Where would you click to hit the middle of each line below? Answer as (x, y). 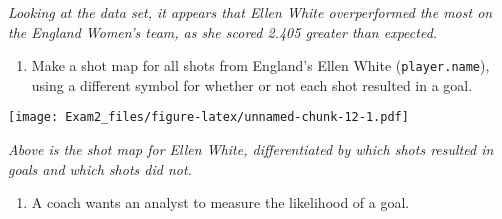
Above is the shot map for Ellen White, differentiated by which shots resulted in (251, 149)
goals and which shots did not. (100, 168)
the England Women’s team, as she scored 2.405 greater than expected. (223, 31)
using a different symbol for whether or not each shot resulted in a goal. (252, 84)
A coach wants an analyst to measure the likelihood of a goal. (220, 202)
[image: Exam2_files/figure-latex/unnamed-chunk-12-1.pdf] (208, 117)
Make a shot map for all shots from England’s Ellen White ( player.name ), (260, 65)
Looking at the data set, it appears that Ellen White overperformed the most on (250, 12)
